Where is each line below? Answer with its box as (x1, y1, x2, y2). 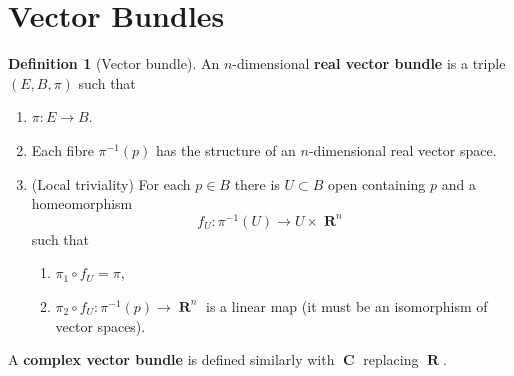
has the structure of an (156, 139, 296, 160)
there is (234, 173, 280, 194)
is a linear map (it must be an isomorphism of (206, 295, 488, 316)
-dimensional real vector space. (308, 139, 497, 160)
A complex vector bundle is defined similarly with (8, 349, 335, 370)
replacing (363, 349, 419, 370)
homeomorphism (31, 193, 133, 214)
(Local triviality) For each (31, 173, 191, 194)
